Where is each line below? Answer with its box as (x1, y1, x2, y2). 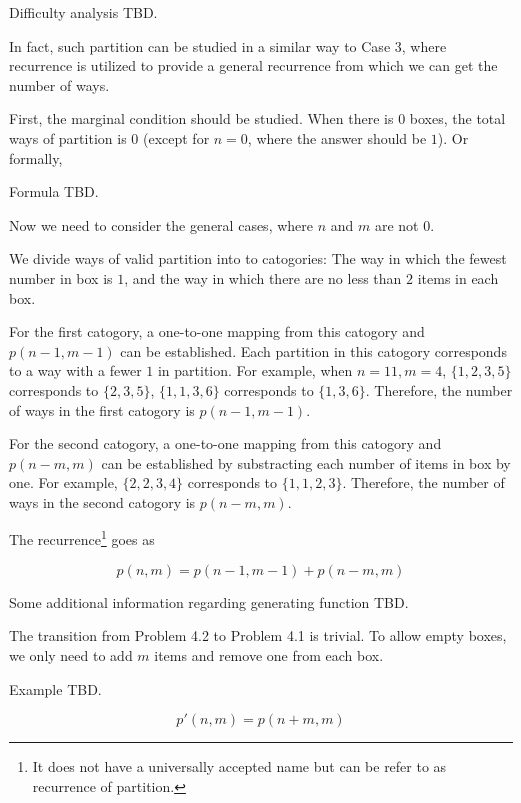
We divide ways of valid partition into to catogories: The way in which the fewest (9, 248, 507, 269)
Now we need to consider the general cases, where (9, 214, 313, 235)
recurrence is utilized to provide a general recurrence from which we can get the (9, 55, 498, 76)
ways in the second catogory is (9, 491, 196, 512)
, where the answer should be (247, 127, 427, 148)
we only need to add (9, 644, 133, 665)
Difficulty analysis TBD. (9, 2, 158, 22)
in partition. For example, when (157, 360, 353, 381)
